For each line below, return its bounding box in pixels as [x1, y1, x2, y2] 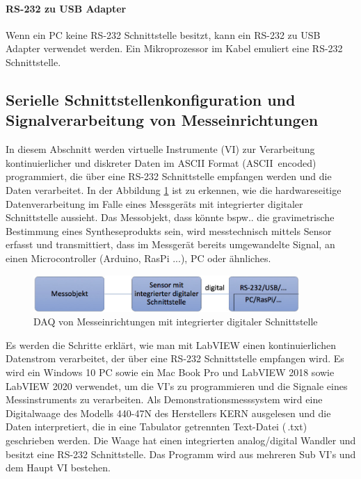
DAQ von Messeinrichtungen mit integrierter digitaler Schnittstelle [33, 314, 318, 329]
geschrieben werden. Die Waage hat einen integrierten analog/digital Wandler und [6, 432, 356, 447]
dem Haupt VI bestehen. [6, 460, 111, 475]
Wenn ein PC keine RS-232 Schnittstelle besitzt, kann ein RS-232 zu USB [6, 27, 321, 42]
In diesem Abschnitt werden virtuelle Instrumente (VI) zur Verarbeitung [6, 142, 315, 156]
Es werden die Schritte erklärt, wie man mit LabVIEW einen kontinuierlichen [6, 337, 336, 352]
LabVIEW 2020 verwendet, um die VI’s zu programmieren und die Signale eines [6, 378, 348, 393]
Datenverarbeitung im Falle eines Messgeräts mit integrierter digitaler [6, 196, 303, 211]
